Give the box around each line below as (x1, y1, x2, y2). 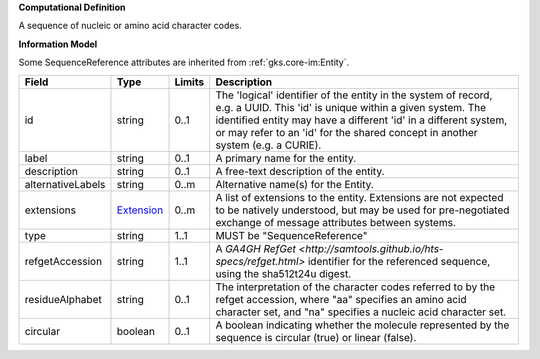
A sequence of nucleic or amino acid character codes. (18, 20, 242, 32)
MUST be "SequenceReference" (215, 228, 368, 242)
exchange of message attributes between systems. (215, 215, 457, 229)
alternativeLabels (24, 177, 106, 191)
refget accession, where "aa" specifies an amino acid (215, 292, 467, 306)
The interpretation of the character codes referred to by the (215, 280, 496, 294)
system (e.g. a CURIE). (215, 138, 322, 152)
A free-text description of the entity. (215, 164, 385, 178)
